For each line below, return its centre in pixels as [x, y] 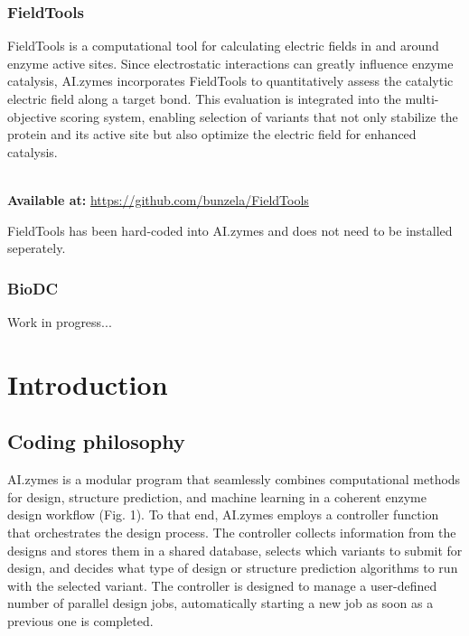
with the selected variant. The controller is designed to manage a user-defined [222, 585]
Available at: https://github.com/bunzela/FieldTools [158, 199]
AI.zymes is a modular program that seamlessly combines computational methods [234, 479]
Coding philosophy [96, 441]
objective [32, 116]
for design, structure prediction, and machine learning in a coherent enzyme [217, 496]
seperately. [37, 248]
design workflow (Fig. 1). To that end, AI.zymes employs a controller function [223, 514]
